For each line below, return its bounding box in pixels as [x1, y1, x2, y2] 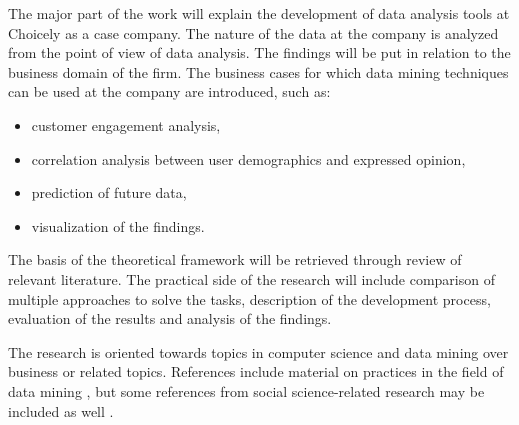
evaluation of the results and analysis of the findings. [8, 308, 332, 329]
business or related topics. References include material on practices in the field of [8, 361, 504, 382]
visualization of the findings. [31, 215, 205, 236]
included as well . [8, 400, 114, 421]
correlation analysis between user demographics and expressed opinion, [31, 148, 466, 169]
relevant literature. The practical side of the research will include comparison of [8, 268, 495, 289]
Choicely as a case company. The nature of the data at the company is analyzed [8, 22, 499, 43]
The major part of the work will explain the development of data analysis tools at [8, 3, 510, 23]
